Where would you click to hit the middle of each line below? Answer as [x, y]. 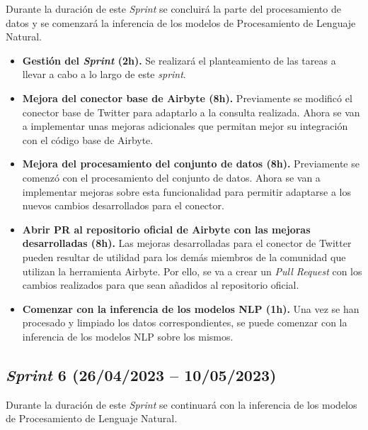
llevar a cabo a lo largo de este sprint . [104, 74]
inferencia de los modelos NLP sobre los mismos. [128, 336]
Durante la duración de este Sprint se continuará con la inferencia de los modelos [182, 404]
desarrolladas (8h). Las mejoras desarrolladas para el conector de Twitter [187, 243]
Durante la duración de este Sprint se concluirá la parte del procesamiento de [173, 9]
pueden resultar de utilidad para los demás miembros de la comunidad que [184, 257]
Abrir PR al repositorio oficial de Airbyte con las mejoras [166, 229]
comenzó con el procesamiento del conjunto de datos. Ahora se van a [171, 177]
